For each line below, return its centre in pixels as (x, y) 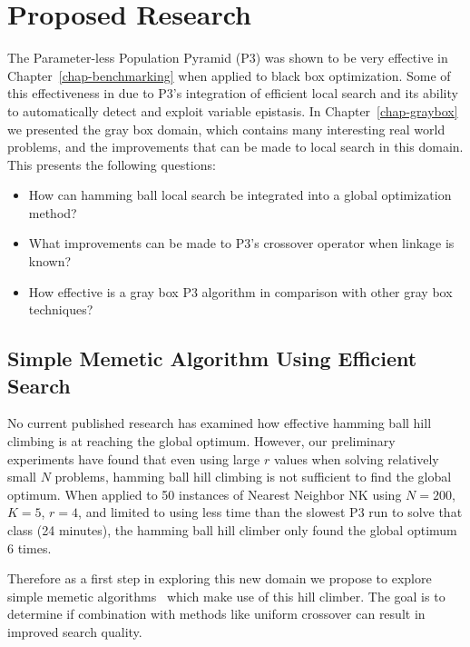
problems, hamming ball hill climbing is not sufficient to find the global (253, 477)
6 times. (29, 547)
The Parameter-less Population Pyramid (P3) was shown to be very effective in (228, 58)
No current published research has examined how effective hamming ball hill (220, 423)
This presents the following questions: (112, 164)
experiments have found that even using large (134, 458)
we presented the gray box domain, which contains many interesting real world (226, 129)
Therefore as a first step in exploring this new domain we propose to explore (220, 578)
